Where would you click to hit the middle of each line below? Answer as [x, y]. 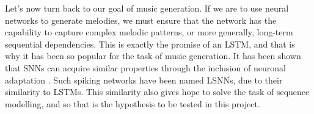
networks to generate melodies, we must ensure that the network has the [141, 20]
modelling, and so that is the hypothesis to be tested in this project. [133, 103]
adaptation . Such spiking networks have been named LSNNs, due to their [144, 80]
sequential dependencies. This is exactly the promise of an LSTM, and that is [150, 44]
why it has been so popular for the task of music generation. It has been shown [153, 56]
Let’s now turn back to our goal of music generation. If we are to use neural [147, 8]
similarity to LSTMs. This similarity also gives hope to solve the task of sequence [157, 92]
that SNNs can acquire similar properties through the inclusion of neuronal [145, 67]
